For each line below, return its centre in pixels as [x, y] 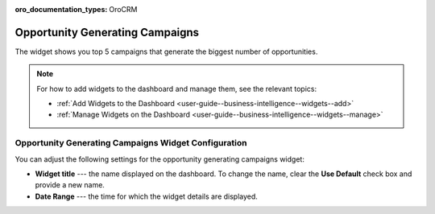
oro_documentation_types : [61, 9]
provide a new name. [70, 185]
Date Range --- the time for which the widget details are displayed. [146, 196]
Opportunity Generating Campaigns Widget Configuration [131, 143]
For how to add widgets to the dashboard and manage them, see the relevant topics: [177, 88]
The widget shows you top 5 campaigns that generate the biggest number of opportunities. [166, 51]
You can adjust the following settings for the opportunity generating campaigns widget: [160, 159]
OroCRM [123, 9]
